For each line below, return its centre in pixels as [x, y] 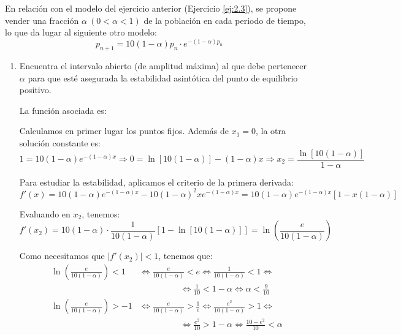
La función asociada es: [63, 110]
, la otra [271, 131]
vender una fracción [42, 20]
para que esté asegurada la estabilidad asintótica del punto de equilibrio [163, 77]
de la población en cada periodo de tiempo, [225, 20]
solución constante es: [60, 142]
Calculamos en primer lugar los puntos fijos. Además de [124, 131]
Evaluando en [45, 213]
